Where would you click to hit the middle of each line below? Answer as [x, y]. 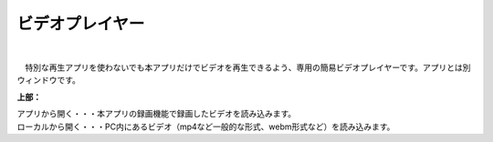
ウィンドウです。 [49, 80]
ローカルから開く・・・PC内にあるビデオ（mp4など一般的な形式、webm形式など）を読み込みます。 [206, 127]
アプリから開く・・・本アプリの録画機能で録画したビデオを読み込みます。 [157, 114]
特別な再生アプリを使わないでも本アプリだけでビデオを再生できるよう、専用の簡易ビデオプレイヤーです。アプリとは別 [247, 67]
